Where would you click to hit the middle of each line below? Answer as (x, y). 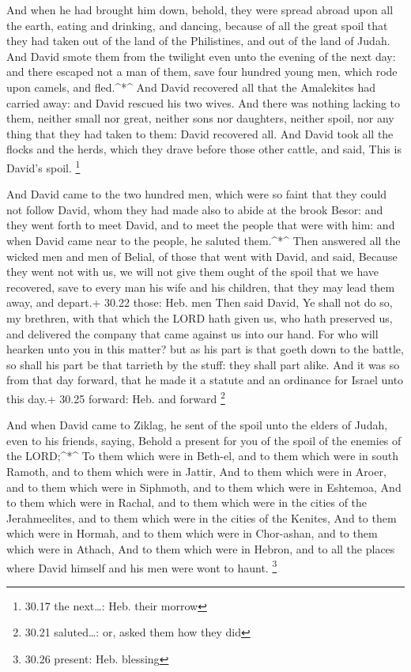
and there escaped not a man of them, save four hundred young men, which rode (202, 72)
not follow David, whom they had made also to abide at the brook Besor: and (195, 209)
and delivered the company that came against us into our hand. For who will (192, 333)
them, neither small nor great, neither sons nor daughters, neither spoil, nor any (200, 118)
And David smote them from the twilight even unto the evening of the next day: (201, 56)
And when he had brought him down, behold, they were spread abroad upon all (200, 9)
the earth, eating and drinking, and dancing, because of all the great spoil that (197, 25)
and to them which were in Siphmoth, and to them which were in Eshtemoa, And (204, 487)
